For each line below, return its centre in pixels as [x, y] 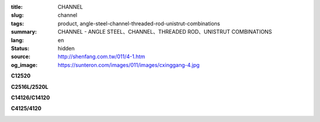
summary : [24, 32]
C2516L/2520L [30, 86]
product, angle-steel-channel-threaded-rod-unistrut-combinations [139, 23]
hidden [66, 48]
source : [21, 57]
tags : [17, 23]
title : [17, 7]
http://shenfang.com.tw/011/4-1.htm [101, 57]
